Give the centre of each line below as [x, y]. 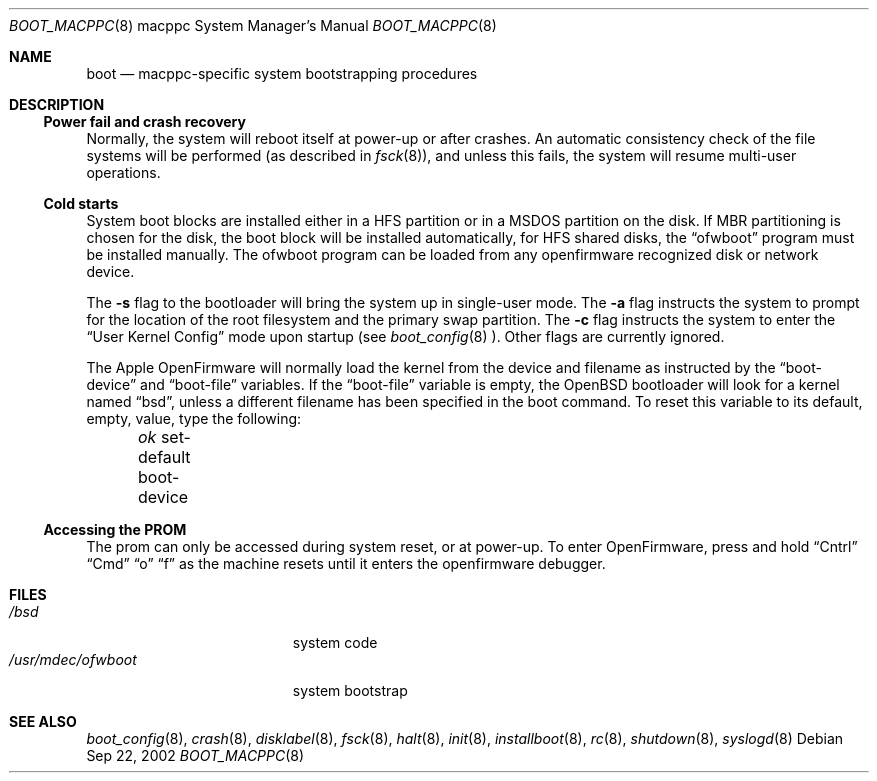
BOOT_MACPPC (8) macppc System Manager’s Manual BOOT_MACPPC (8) [253, 25]
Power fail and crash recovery [144, 121]
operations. [123, 172]
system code [335, 642]
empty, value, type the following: [194, 418]
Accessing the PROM [115, 529]
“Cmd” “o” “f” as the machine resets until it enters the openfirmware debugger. [346, 563]
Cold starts [81, 203]
